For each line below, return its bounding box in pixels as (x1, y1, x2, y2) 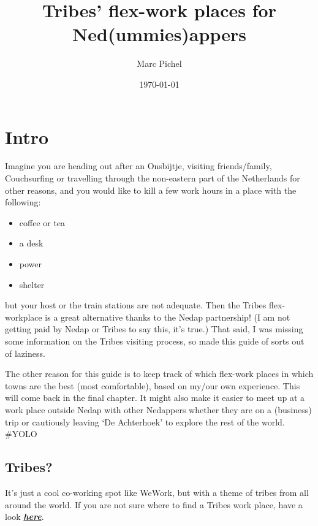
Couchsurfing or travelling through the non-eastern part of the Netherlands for (5, 172, 300, 185)
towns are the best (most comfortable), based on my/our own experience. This (5, 379, 300, 392)
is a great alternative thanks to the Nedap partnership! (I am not (45, 310, 290, 323)
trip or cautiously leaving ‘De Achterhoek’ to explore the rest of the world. (5, 415, 285, 428)
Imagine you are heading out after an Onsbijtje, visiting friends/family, (5, 159, 272, 172)
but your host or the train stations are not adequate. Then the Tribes (5, 299, 267, 311)
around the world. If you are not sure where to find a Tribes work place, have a (5, 498, 303, 511)
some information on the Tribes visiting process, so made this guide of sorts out (5, 334, 305, 347)
